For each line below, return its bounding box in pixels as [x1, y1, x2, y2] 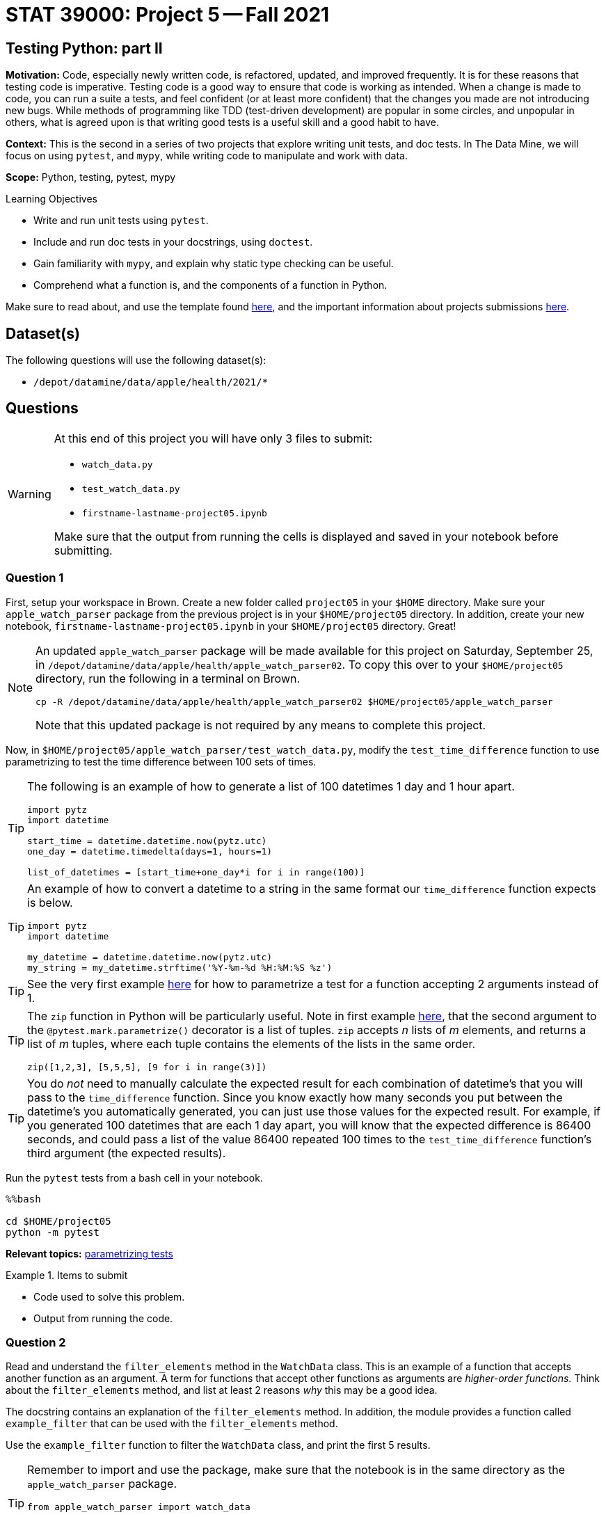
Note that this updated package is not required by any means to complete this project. [35, 717, 486, 732]
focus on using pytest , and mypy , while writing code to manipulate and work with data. [6, 150, 408, 162]
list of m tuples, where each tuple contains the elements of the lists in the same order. [27, 1036, 476, 1051]
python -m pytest [6, 1226, 99, 1238]
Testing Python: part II [6, 39, 163, 57]
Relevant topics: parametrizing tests [6, 1247, 173, 1260]
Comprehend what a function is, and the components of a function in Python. [33, 279, 388, 292]
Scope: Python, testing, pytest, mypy [6, 171, 176, 184]
